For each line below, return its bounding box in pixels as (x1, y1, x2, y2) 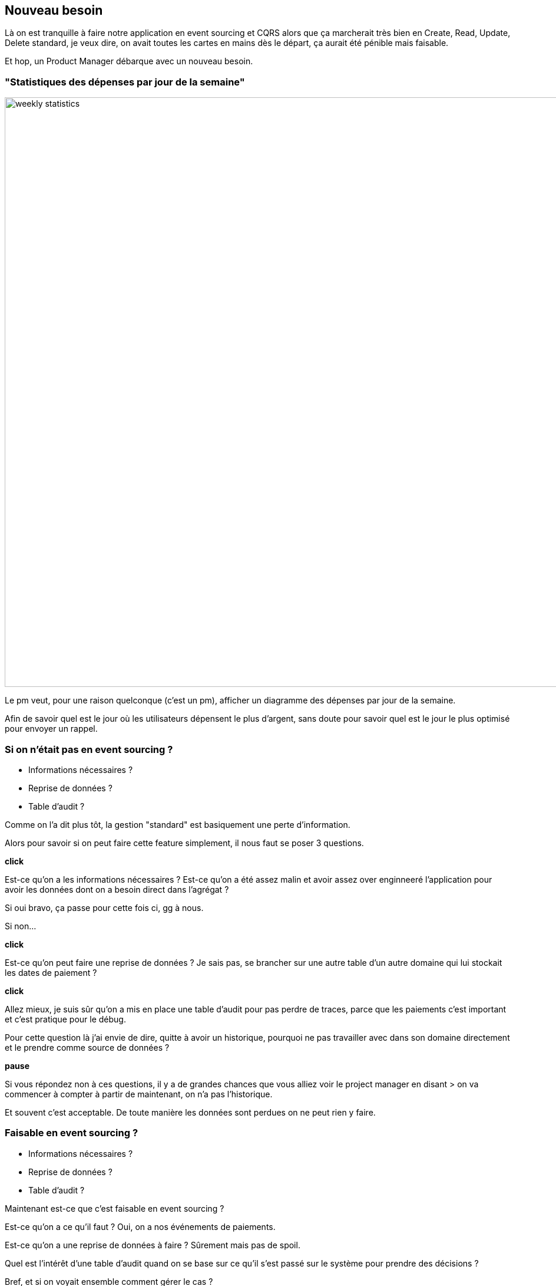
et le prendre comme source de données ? (5, 1042, 170, 1053)
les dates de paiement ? (5, 967, 97, 978)
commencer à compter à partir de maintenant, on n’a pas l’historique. (5, 1088, 273, 1099)
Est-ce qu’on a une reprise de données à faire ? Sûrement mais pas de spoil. (5, 1239, 300, 1250)
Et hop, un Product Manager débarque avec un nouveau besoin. (5, 56, 253, 67)
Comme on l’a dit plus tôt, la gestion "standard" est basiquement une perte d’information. (5, 819, 350, 830)
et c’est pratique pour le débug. (5, 1014, 126, 1024)
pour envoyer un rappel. (5, 723, 98, 734)
